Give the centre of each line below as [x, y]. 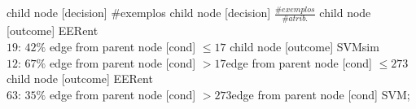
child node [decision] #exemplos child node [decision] [139, 12]
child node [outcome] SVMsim [304, 46]
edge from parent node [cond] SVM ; [321, 94]
